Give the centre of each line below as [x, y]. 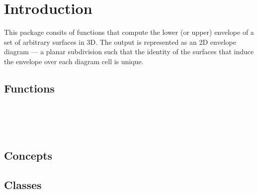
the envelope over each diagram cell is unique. [74, 61]
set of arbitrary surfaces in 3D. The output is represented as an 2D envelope [120, 42]
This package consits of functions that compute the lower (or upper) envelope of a [129, 32]
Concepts [28, 155]
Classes [23, 184]
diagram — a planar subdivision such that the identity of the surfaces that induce [129, 51]
